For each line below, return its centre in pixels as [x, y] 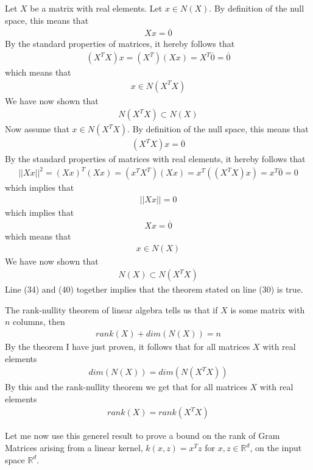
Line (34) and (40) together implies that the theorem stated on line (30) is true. [154, 289]
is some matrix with [268, 309]
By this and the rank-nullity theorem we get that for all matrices [126, 387]
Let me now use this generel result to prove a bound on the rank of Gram [142, 436]
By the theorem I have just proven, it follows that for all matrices [128, 346]
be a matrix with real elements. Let [96, 8]
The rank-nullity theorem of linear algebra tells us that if [111, 309]
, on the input [276, 448]
